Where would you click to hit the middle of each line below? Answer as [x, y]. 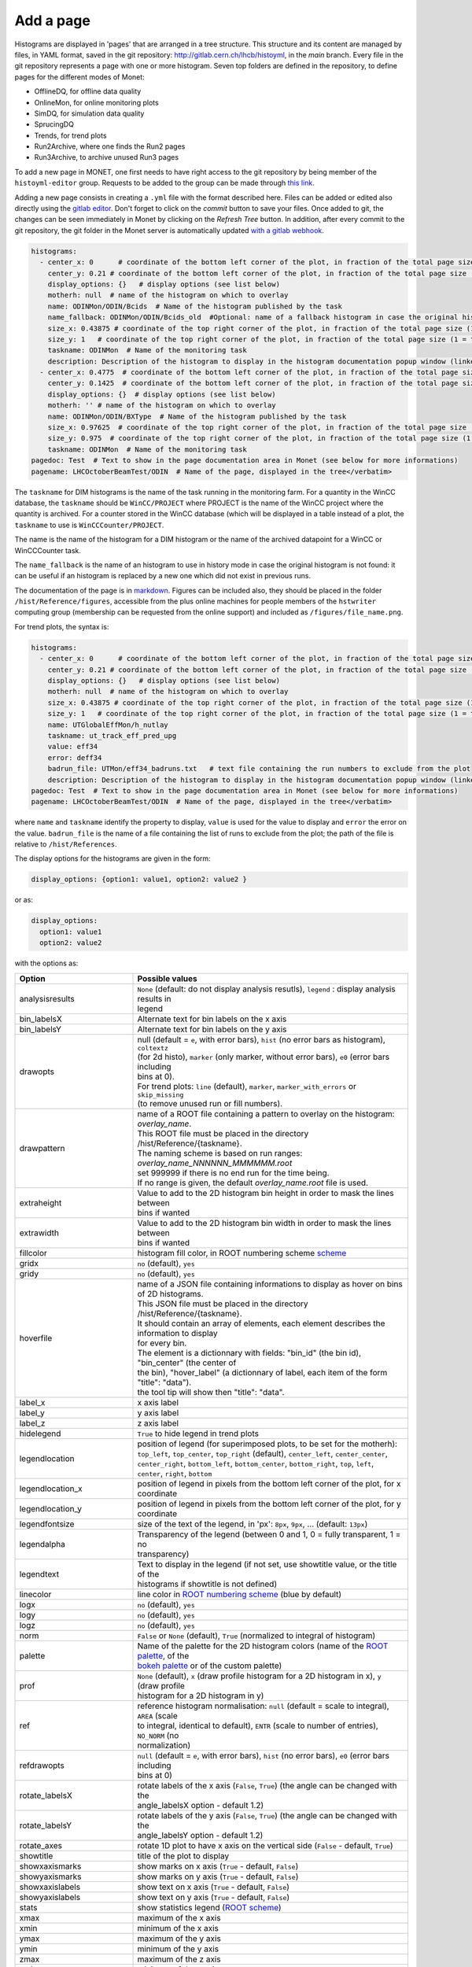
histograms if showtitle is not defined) [207, 1584]
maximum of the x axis [179, 1917]
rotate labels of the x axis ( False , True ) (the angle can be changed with [267, 1785]
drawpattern [42, 1148]
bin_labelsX [41, 1019]
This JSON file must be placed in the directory [223, 1304]
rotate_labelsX [46, 1795]
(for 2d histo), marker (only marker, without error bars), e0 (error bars [263, 1057]
